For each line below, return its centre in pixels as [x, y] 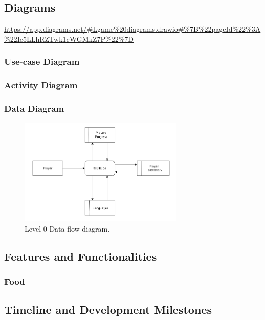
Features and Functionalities [81, 256]
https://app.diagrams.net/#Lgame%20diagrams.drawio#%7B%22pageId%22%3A [132, 29]
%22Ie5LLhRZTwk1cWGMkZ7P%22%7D [69, 39]
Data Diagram [34, 108]
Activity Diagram [41, 85]
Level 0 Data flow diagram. [67, 228]
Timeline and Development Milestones [108, 310]
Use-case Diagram [42, 62]
